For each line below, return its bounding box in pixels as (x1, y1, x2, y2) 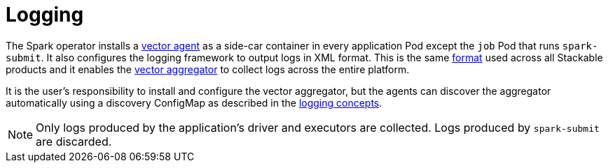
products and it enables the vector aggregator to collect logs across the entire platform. (6, 63, 410, 75)
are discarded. (36, 134, 112, 148)
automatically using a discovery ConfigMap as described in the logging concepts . (6, 96, 382, 109)
